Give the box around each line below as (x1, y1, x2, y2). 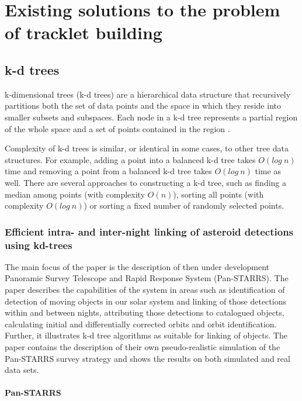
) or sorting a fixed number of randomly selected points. (84, 199, 284, 212)
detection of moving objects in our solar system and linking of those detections (5, 295, 286, 307)
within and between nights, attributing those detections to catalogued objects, (5, 306, 284, 319)
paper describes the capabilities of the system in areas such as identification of (5, 284, 285, 296)
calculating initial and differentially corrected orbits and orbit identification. (5, 317, 277, 330)
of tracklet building (5, 20, 162, 44)
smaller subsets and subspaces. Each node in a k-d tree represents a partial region (5, 110, 298, 123)
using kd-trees (5, 237, 72, 252)
